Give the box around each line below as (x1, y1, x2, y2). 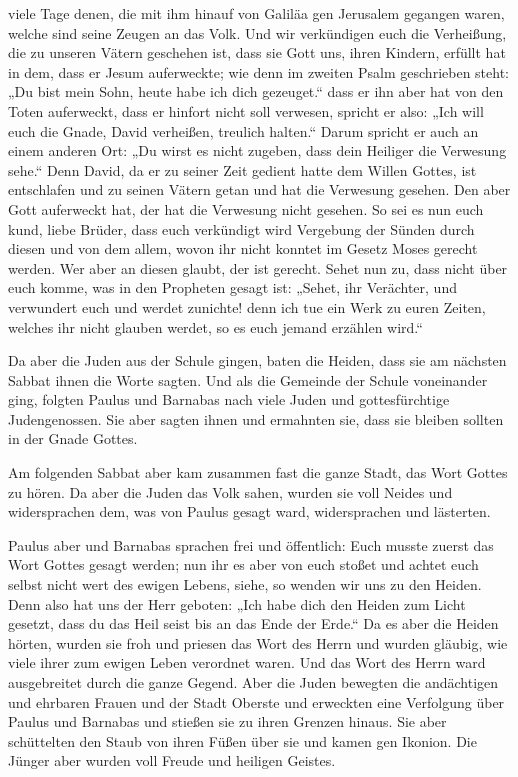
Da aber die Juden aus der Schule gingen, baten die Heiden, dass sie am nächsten (8, 350, 507, 371)
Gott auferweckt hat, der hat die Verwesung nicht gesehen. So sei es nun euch (8, 198, 484, 219)
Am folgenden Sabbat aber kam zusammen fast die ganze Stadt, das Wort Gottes (8, 462, 508, 483)
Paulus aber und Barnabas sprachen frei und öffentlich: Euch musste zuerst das (8, 534, 494, 555)
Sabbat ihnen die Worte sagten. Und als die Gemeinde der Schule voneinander (8, 369, 488, 390)
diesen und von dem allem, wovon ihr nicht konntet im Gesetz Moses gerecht (8, 238, 478, 259)
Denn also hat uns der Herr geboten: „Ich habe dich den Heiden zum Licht (8, 593, 466, 614)
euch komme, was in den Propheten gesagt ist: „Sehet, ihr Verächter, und (8, 277, 457, 298)
